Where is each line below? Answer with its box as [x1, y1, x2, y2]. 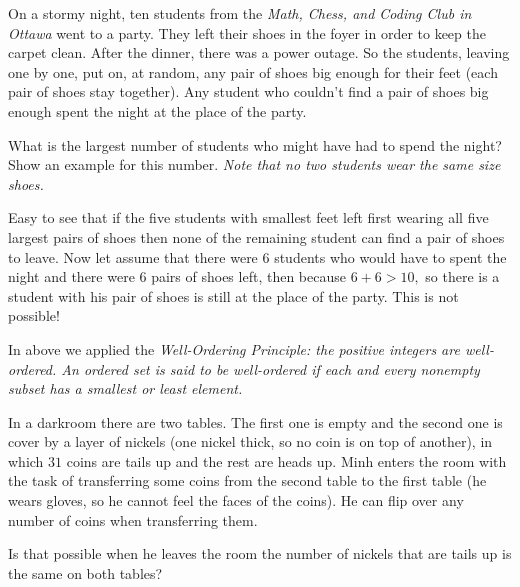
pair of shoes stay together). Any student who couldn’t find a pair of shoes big [8, 81, 489, 102]
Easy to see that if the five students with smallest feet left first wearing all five [8, 207, 489, 228]
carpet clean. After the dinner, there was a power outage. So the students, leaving [8, 42, 510, 63]
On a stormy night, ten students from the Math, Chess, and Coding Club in [8, 3, 472, 23]
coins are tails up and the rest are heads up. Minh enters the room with [66, 450, 507, 471]
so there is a [425, 266, 500, 287]
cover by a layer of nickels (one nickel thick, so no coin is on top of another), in [8, 431, 493, 452]
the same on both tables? [8, 562, 163, 583]
